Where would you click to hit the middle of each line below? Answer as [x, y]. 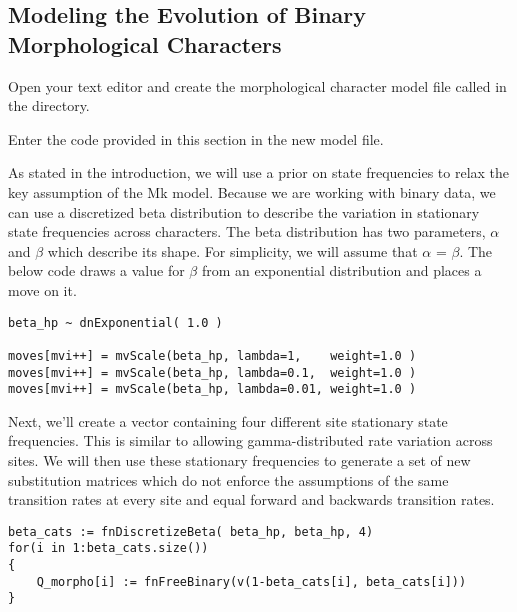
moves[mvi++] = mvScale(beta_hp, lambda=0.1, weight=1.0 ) [212, 372]
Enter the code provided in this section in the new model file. [196, 138]
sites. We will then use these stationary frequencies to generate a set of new [239, 460]
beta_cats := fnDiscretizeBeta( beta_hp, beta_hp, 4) [191, 531]
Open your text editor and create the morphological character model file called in [257, 85]
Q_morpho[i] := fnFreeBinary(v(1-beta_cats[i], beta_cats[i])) [251, 581]
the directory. [49, 105]
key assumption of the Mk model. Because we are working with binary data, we [252, 191]
